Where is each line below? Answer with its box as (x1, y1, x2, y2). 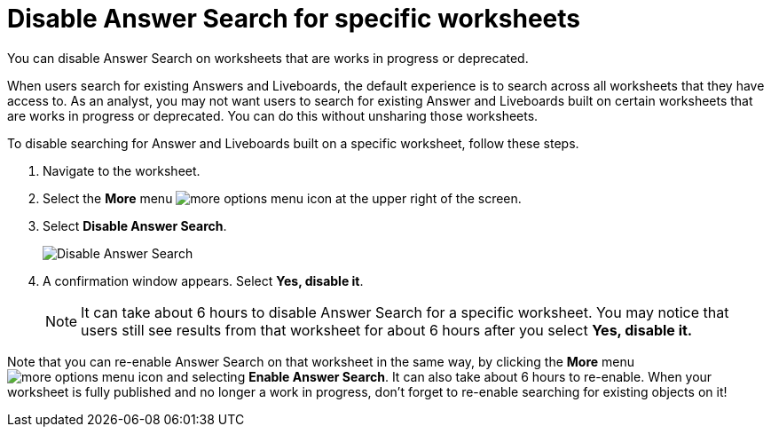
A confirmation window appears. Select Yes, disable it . (43, 272, 364, 288)
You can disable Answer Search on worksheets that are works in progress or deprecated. (7, 50, 529, 66)
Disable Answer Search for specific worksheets (7, 4, 581, 34)
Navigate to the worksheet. (43, 162, 201, 178)
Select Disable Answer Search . (43, 217, 227, 233)
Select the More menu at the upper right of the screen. (43, 190, 522, 206)
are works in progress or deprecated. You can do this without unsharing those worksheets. (7, 107, 539, 123)
